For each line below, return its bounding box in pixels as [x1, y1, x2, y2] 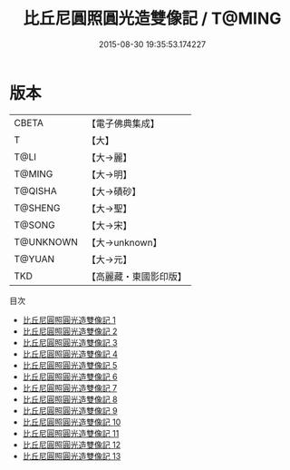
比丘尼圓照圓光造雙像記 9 [22, 405, 118, 416]
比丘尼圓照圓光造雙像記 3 [22, 337, 118, 348]
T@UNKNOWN [14, 235, 79, 248]
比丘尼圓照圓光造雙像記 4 [22, 348, 118, 359]
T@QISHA [14, 184, 57, 197]
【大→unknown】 [86, 236, 162, 249]
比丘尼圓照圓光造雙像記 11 [22, 427, 120, 438]
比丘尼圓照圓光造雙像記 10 [22, 416, 121, 427]
